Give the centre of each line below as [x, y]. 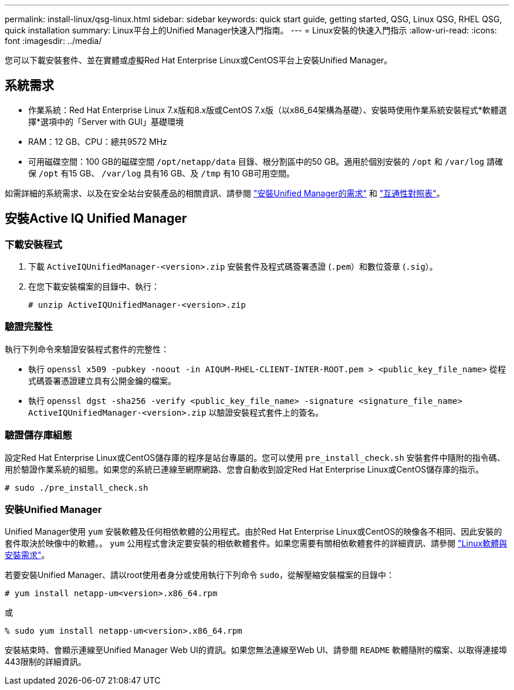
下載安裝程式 [34, 244]
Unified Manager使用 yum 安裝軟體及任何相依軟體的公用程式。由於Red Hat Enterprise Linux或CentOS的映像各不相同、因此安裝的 [253, 532]
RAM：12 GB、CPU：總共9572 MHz [98, 141]
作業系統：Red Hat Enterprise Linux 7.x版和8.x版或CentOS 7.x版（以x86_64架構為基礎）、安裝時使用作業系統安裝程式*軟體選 [268, 110]
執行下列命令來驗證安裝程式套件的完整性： [87, 349]
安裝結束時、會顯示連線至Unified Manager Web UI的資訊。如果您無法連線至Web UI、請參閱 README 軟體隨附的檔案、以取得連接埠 [256, 650]
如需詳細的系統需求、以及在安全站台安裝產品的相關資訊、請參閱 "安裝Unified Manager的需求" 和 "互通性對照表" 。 [225, 193]
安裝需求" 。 [27, 555]
